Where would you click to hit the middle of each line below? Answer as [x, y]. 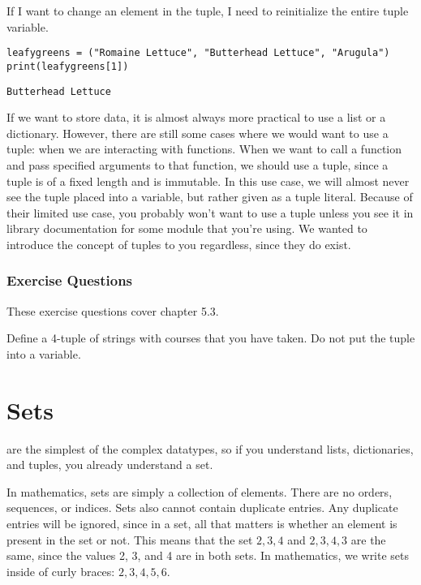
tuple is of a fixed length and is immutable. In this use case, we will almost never [208, 181]
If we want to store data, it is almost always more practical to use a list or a [196, 117]
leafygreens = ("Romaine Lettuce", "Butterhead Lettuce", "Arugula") [198, 53]
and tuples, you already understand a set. [110, 465]
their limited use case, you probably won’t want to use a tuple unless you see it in [210, 212]
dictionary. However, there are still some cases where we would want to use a [198, 133]
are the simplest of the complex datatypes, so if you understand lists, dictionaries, [210, 448]
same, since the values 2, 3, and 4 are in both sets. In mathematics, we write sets [208, 555]
